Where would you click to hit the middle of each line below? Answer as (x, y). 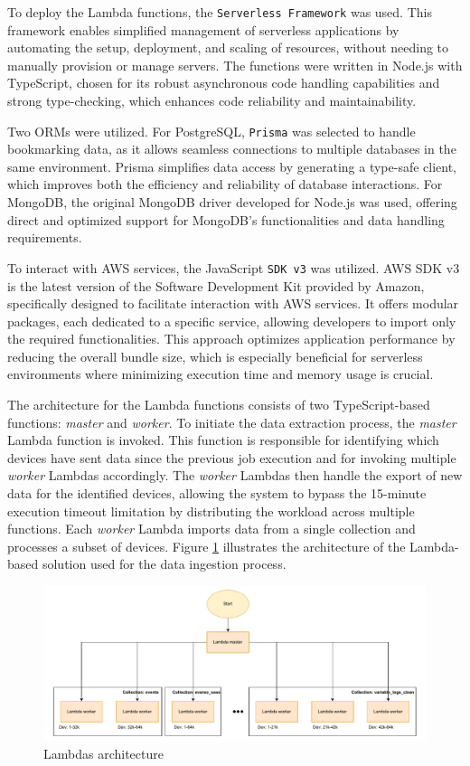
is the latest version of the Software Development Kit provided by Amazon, (216, 285)
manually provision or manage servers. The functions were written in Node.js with (235, 65)
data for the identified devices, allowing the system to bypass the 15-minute (217, 493)
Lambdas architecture (103, 754)
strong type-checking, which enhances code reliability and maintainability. (212, 101)
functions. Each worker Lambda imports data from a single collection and (211, 529)
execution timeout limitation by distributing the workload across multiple (211, 511)
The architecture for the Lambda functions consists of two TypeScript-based (219, 405)
